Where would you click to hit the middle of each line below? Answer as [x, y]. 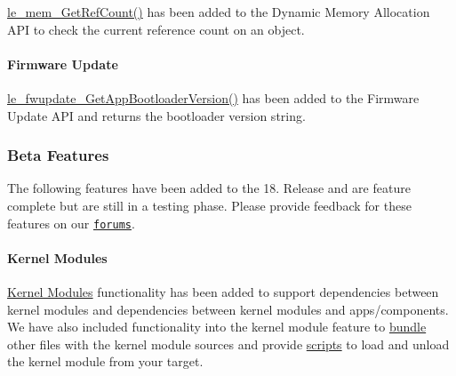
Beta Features [58, 155]
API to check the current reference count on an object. [156, 29]
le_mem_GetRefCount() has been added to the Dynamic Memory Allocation [219, 12]
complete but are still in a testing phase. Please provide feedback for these [209, 205]
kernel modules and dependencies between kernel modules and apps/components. [228, 309]
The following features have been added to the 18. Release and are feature [209, 188]
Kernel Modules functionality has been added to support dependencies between [223, 292]
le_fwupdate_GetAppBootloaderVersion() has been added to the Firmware [213, 97]
